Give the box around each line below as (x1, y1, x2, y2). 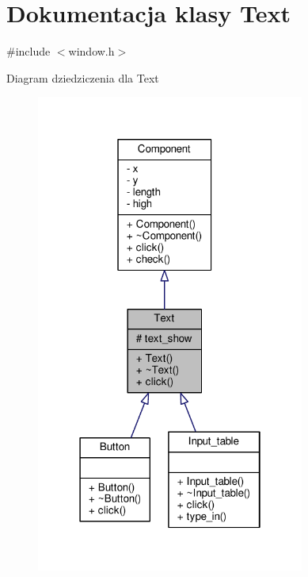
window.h (68, 43, 115, 60)
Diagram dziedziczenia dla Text (6, 69, 159, 86)
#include (6, 43, 51, 60)
